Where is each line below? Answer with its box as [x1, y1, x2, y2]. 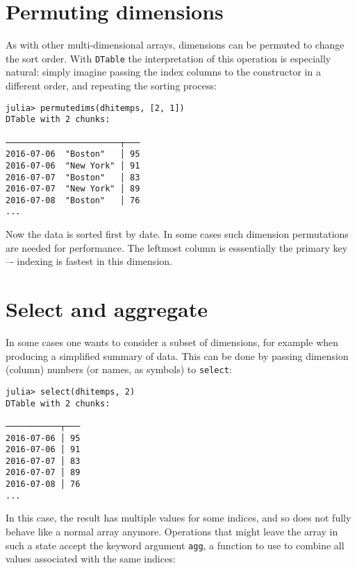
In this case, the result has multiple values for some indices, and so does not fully [6, 510, 351, 525]
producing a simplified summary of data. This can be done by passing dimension [6, 348, 349, 363]
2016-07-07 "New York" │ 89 [6, 184, 140, 194]
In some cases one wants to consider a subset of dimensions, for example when [6, 335, 339, 350]
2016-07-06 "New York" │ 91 [6, 160, 140, 171]
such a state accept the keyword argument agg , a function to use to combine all [6, 537, 344, 552]
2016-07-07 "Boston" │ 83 [6, 172, 140, 182]
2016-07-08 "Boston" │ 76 [6, 195, 140, 205]
